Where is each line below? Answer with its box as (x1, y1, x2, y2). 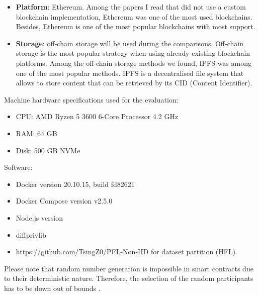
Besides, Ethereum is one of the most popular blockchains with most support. (16, 21, 255, 32)
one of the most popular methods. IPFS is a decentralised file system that (16, 67, 244, 78)
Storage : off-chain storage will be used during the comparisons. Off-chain (16, 38, 243, 48)
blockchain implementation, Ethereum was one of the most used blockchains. (16, 11, 252, 22)
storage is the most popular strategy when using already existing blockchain (16, 48, 250, 58)
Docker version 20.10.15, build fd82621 (16, 178, 135, 189)
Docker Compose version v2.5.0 (16, 195, 113, 206)
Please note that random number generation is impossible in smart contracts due (4, 263, 253, 273)
